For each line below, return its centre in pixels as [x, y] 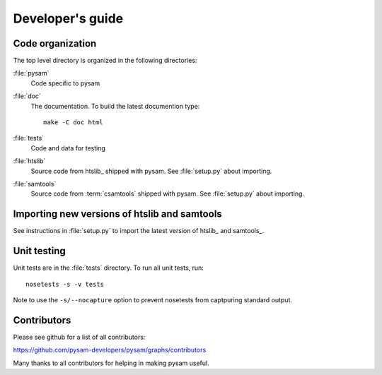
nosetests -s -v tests [65, 284]
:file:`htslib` [29, 161]
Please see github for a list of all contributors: [79, 337]
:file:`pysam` [31, 73]
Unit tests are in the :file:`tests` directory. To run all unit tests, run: [109, 268]
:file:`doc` [27, 96]
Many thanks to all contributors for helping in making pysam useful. [111, 363]
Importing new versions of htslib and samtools [117, 214]
